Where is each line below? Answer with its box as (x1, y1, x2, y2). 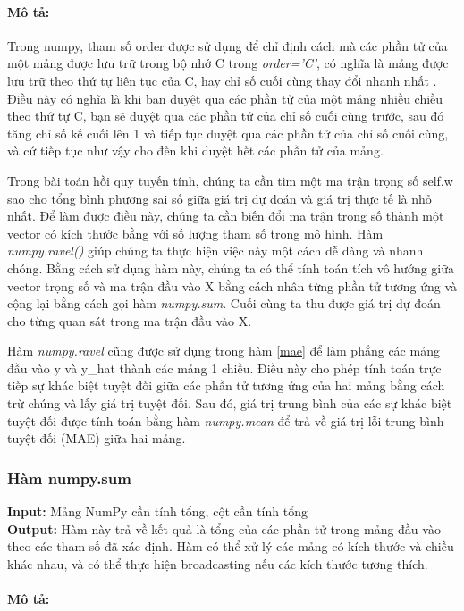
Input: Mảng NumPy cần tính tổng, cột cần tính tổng (7, 502, 308, 521)
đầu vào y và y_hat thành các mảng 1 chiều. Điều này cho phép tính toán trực (7, 358, 442, 377)
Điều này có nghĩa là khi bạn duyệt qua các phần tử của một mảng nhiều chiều (7, 88, 443, 107)
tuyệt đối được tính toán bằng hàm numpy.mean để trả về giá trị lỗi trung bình (7, 411, 444, 430)
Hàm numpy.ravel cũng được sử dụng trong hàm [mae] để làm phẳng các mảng (7, 341, 440, 360)
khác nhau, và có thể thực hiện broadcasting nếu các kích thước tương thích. (7, 554, 428, 573)
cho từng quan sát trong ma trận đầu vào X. (7, 311, 252, 330)
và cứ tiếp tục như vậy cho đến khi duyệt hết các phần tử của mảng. (7, 141, 384, 160)
